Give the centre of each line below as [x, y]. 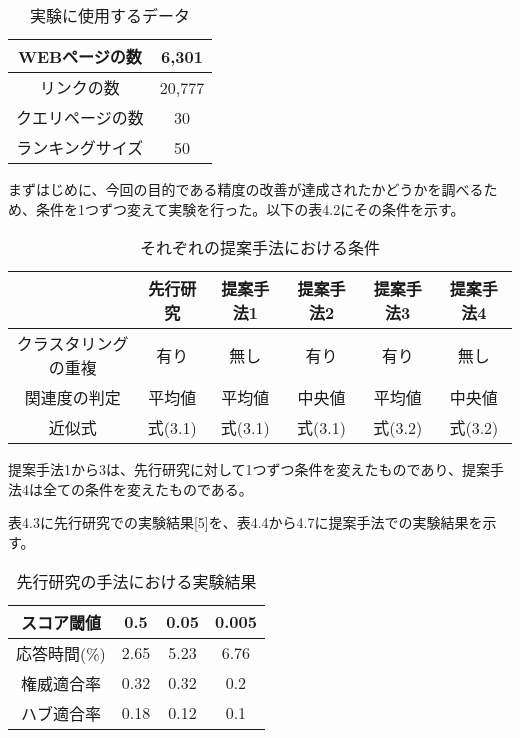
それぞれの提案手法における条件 [259, 248]
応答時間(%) [61, 653]
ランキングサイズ [80, 147]
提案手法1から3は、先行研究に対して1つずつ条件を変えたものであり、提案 [249, 469]
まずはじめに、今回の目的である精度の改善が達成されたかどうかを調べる [246, 189]
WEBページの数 [79, 56]
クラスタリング [72, 344]
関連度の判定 [72, 398]
